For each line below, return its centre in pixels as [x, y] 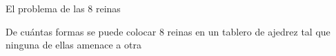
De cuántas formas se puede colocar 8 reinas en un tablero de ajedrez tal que [168, 31]
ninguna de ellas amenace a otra [73, 45]
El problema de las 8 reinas [63, 8]
